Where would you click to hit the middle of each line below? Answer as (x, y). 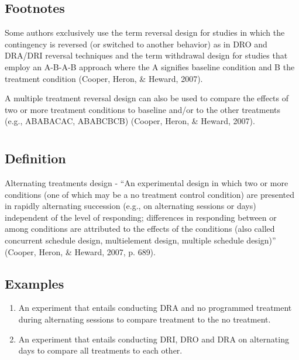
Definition (35, 158)
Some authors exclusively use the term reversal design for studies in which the (145, 32)
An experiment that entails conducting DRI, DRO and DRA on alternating (154, 339)
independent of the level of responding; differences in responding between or (141, 217)
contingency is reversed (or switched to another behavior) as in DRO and (136, 44)
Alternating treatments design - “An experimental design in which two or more (147, 182)
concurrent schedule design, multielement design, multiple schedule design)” (140, 240)
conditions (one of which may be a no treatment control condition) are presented (149, 194)
